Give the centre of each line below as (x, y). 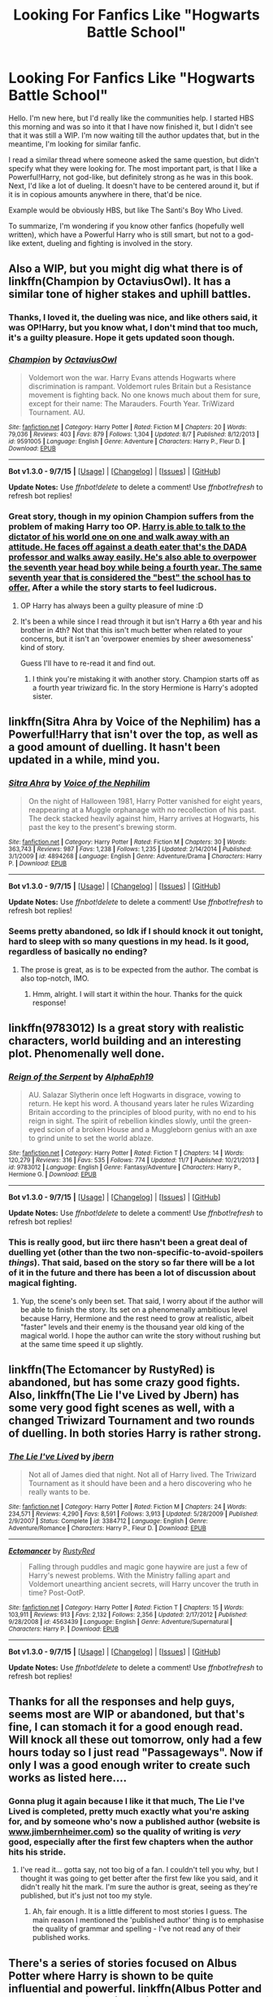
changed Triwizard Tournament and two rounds (132, 1421)
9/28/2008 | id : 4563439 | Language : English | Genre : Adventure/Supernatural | (121, 1622)
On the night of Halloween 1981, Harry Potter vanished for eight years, (145, 801)
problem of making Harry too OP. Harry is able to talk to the (127, 527)
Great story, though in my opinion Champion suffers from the (131, 516)
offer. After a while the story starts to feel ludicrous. (113, 588)
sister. (42, 696)
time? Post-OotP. (56, 1592)
